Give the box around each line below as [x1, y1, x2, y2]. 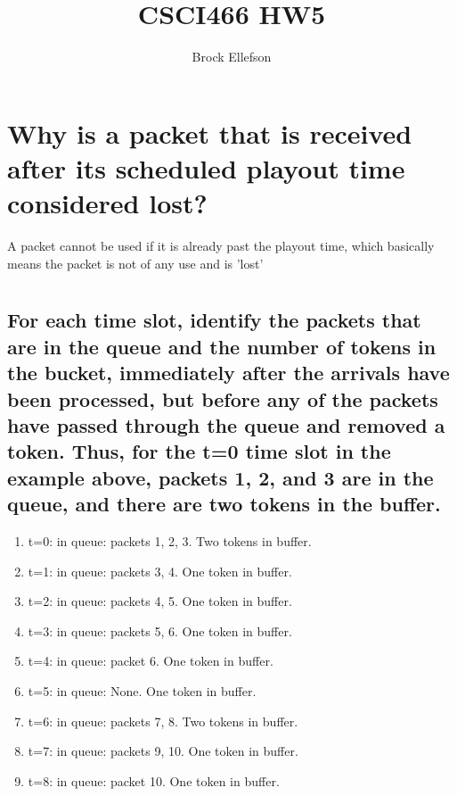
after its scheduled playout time [7, 149, 405, 186]
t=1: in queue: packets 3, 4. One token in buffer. [28, 561, 292, 580]
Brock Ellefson [192, 47, 272, 66]
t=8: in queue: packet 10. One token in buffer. [28, 771, 280, 790]
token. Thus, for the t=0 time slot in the [7, 437, 391, 465]
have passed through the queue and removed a [7, 410, 445, 438]
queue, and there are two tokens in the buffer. [7, 490, 441, 518]
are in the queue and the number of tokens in [7, 332, 437, 360]
